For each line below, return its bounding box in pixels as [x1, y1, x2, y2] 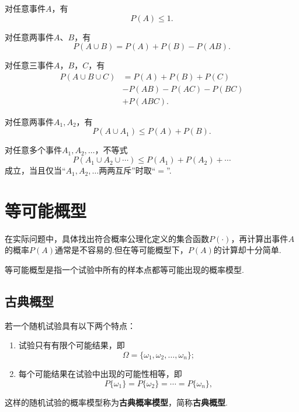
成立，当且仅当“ [5, 164, 66, 176]
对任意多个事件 [5, 144, 62, 156]
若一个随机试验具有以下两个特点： [5, 319, 135, 331]
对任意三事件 [5, 59, 54, 71]
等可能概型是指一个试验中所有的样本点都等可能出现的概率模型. [5, 263, 244, 275]
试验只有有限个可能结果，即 [18, 339, 125, 351]
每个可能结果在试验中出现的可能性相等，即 [18, 367, 182, 379]
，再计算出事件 [231, 232, 288, 244]
